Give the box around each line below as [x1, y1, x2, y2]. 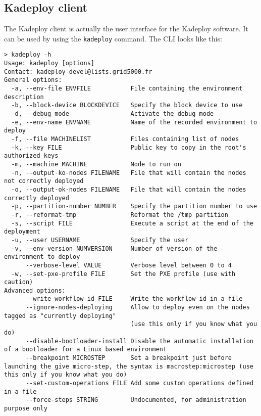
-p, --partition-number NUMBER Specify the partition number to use [11, 203, 257, 210]
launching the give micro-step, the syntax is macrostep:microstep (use [4, 362, 253, 370]
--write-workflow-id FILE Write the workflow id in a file [25, 295, 243, 303]
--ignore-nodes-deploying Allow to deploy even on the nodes [25, 304, 250, 311]
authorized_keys [4, 152, 59, 160]
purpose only [4, 405, 47, 412]
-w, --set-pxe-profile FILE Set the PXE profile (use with [11, 270, 236, 278]
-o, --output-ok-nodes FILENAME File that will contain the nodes [11, 186, 246, 193]
